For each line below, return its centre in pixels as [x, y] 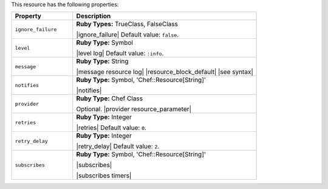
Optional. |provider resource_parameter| [134, 109]
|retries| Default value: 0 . [111, 128]
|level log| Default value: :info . [120, 53]
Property [28, 16]
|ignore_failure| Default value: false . [128, 35]
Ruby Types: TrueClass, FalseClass [127, 24]
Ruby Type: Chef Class [109, 98]
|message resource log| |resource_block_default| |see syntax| [165, 72]
